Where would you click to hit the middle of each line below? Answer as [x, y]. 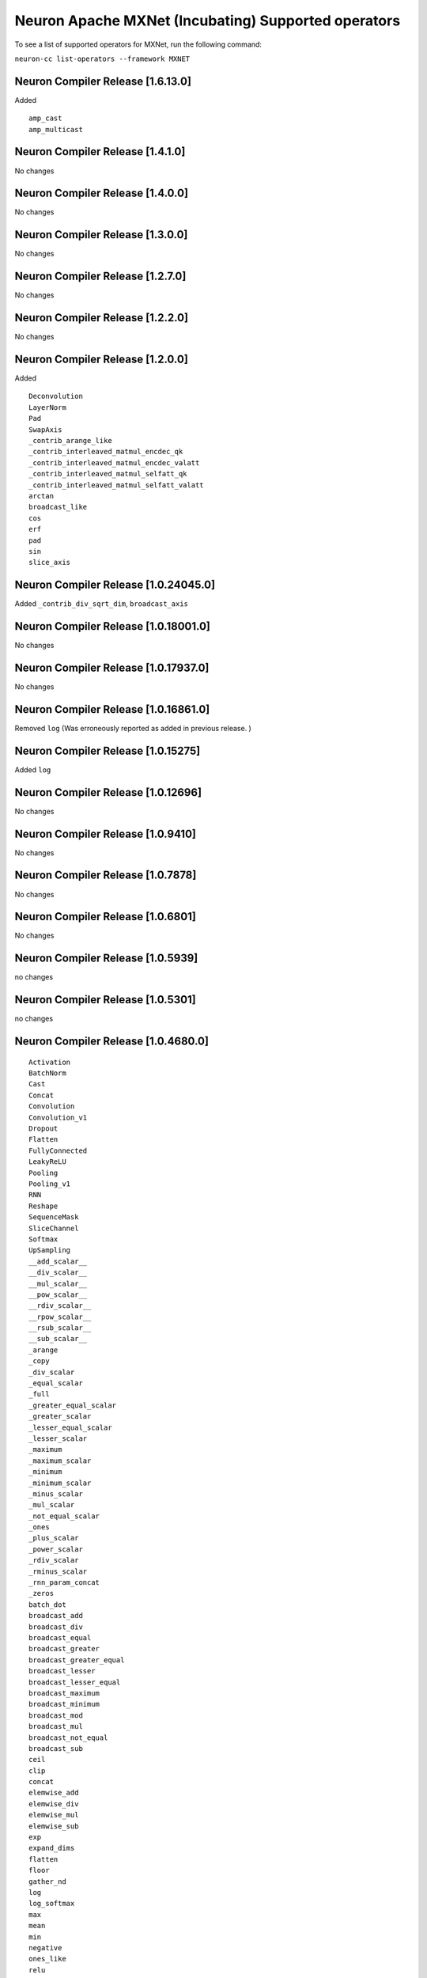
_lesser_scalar [58, 1438]
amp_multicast [56, 129]
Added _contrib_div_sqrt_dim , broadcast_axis [102, 604]
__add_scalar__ [58, 1261]
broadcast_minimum [64, 1704]
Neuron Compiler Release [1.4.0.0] [102, 193]
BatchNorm [47, 1073]
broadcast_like [58, 507]
